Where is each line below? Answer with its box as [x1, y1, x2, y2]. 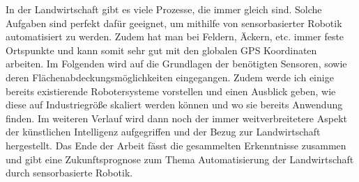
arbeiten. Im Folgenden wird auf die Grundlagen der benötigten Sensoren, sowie [6, 56, 347, 71]
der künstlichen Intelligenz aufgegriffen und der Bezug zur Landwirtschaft [6, 124, 321, 139]
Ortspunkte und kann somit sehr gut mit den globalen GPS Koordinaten [6, 42, 317, 57]
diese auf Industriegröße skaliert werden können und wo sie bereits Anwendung [6, 97, 343, 112]
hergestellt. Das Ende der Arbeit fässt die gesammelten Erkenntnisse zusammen [6, 138, 346, 152]
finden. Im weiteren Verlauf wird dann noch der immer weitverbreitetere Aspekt [6, 110, 347, 125]
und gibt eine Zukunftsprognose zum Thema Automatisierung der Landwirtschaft [6, 151, 354, 166]
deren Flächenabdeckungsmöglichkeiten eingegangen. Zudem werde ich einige [6, 69, 334, 84]
